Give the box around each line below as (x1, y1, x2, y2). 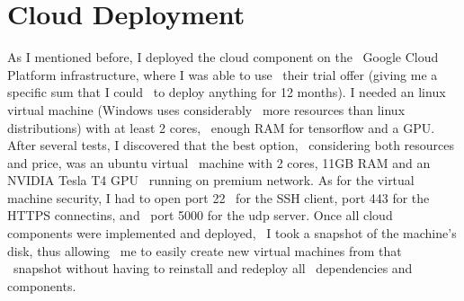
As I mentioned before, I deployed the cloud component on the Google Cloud (7, 48, 439, 66)
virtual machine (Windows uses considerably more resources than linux (7, 100, 406, 119)
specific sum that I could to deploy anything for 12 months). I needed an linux (7, 83, 446, 102)
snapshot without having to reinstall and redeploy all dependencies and (13, 259, 413, 278)
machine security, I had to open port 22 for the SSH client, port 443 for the (7, 188, 430, 207)
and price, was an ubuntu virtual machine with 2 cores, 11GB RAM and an (7, 153, 431, 172)
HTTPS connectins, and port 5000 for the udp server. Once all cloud (7, 206, 393, 225)
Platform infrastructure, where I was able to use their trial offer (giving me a (7, 65, 438, 84)
